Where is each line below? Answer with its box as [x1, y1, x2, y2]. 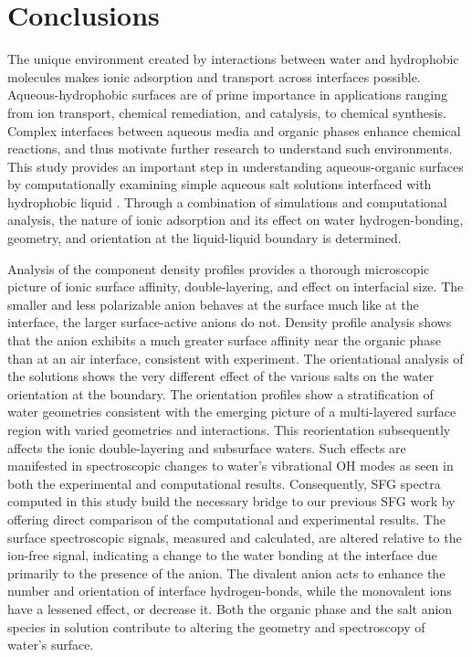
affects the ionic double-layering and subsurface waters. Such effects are [7, 438, 406, 457]
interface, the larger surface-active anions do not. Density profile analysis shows [7, 313, 452, 332]
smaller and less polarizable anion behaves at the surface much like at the [7, 294, 419, 313]
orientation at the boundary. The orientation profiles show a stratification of [7, 384, 434, 403]
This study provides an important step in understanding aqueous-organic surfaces [7, 156, 464, 175]
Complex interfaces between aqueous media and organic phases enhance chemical [7, 121, 461, 140]
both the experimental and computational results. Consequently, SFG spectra [7, 473, 441, 493]
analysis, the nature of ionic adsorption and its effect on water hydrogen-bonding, [7, 210, 464, 229]
